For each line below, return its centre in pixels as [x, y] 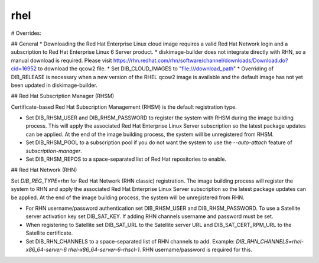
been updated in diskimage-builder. [54, 85]
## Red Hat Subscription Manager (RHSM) [63, 96]
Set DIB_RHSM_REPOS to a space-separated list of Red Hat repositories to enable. [126, 159]
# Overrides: [26, 33]
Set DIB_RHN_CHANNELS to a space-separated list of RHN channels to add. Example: [130, 241]
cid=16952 [24, 69]
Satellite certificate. [49, 233]
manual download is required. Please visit [61, 60]
